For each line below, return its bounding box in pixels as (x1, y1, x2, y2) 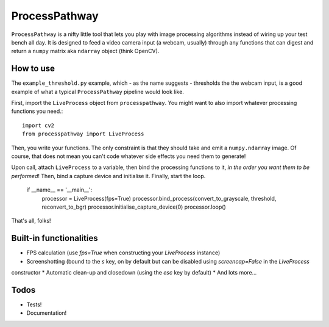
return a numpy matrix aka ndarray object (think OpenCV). (11, 48, 160, 55)
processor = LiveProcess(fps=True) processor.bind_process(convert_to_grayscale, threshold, (41, 195, 277, 202)
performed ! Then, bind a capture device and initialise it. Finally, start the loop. (11, 172, 206, 179)
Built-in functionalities (11, 233, 98, 243)
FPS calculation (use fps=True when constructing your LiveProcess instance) (26, 249, 221, 256)
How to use (11, 63, 55, 74)
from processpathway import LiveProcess (22, 131, 144, 137)
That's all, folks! (11, 217, 51, 225)
